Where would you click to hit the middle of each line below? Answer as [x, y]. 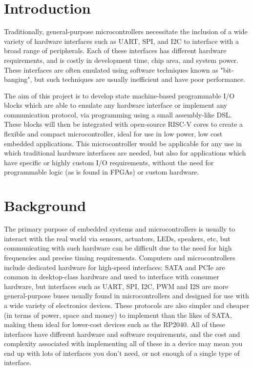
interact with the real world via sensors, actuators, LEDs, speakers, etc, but [117, 238]
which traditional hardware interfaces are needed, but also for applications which [125, 153]
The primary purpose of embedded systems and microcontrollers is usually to [120, 229]
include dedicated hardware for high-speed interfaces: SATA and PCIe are [115, 267]
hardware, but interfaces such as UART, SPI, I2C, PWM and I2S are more [116, 286]
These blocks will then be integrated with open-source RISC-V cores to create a [124, 124]
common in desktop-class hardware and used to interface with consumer [112, 277]
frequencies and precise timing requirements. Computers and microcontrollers [120, 257]
